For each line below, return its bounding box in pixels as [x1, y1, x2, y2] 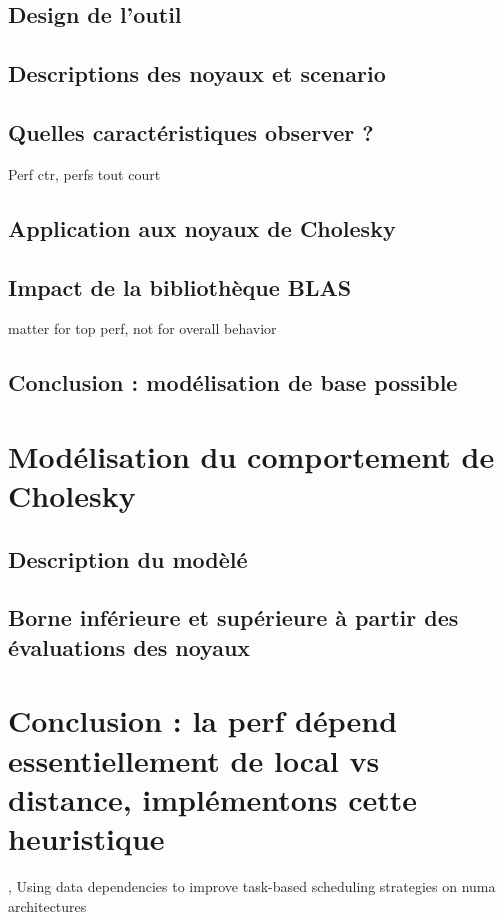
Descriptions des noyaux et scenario [8, 58, 386, 89]
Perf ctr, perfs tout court [8, 163, 161, 184]
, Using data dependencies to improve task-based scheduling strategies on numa [8, 875, 496, 896]
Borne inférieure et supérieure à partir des [8, 602, 459, 633]
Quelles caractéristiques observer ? [8, 116, 374, 147]
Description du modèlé [8, 543, 248, 574]
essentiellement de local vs [8, 739, 380, 780]
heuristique [8, 817, 165, 858]
